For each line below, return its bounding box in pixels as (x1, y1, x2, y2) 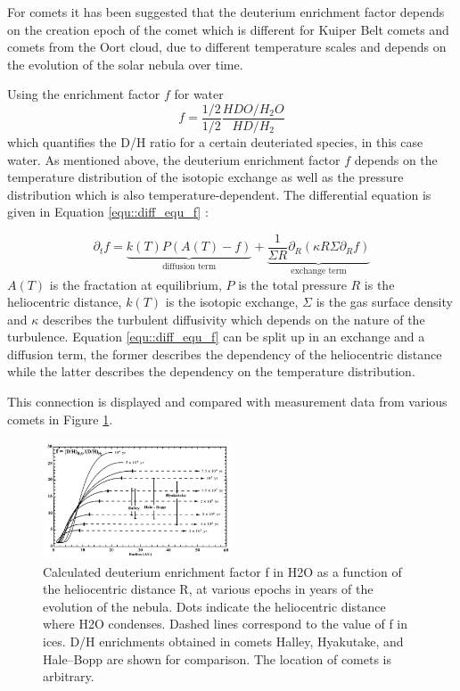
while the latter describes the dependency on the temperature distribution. (7, 362, 415, 381)
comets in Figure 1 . (7, 409, 113, 428)
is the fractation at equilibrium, (49, 275, 222, 293)
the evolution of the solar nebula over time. (7, 54, 243, 73)
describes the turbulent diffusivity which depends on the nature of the (42, 309, 425, 328)
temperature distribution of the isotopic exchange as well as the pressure (7, 168, 404, 186)
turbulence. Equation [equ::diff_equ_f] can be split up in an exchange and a (7, 327, 425, 346)
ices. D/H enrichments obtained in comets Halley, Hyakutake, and (43, 631, 404, 650)
